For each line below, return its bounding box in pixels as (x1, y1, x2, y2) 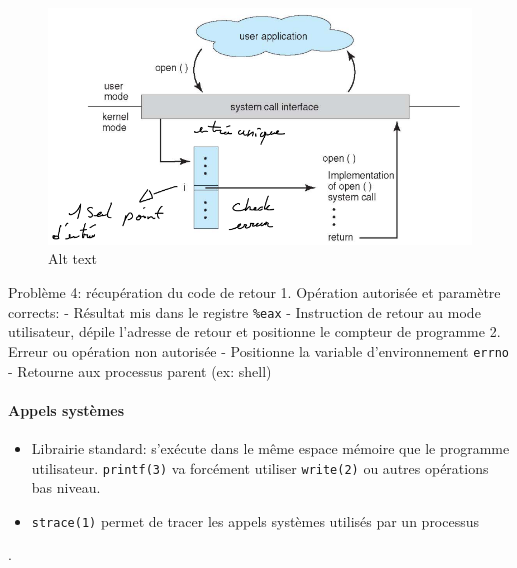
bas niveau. (31, 477, 101, 498)
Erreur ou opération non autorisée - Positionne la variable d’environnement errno (8, 340, 509, 361)
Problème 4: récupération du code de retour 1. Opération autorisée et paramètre (8, 282, 501, 303)
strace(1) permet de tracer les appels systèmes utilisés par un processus (31, 510, 480, 531)
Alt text (48, 248, 97, 269)
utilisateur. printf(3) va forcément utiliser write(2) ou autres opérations (31, 457, 489, 478)
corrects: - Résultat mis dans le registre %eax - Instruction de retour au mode (8, 301, 481, 322)
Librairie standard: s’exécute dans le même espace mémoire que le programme (31, 437, 510, 458)
